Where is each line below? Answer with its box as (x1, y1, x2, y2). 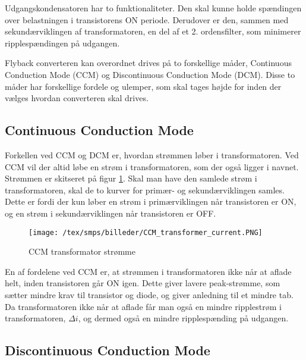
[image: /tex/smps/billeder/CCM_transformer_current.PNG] (29, 228, 263, 237)
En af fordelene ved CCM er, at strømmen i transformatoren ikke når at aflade (5, 265, 292, 277)
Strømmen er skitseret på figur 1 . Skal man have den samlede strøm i (5, 172, 257, 184)
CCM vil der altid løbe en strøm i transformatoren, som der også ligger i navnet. (5, 160, 299, 173)
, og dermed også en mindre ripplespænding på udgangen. (78, 312, 289, 324)
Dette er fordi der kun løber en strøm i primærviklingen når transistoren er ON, (5, 195, 296, 208)
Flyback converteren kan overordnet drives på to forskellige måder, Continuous (5, 57, 292, 69)
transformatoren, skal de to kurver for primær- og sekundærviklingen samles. (5, 183, 285, 196)
